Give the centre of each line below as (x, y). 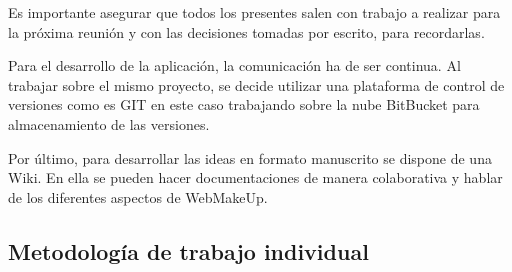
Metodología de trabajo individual (188, 250)
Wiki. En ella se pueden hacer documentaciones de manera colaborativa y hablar (255, 177)
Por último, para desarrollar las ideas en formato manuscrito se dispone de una (250, 157)
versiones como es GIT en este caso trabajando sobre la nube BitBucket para (244, 104)
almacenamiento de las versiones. (109, 123)
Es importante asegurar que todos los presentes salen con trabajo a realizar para (254, 12)
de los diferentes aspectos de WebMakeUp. (138, 196)
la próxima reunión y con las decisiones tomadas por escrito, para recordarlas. (246, 31)
